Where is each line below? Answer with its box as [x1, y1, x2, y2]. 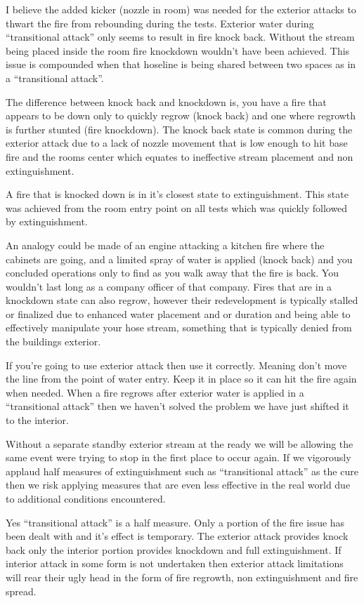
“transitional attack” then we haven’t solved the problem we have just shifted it [6, 399, 349, 413]
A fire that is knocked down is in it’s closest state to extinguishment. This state [6, 187, 349, 201]
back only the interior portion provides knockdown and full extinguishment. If [6, 542, 342, 557]
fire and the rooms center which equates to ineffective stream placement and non [6, 149, 353, 164]
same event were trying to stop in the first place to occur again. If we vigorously [6, 450, 351, 465]
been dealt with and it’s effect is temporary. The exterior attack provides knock [6, 529, 349, 543]
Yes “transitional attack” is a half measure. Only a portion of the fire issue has [6, 515, 345, 529]
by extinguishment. [6, 214, 88, 229]
